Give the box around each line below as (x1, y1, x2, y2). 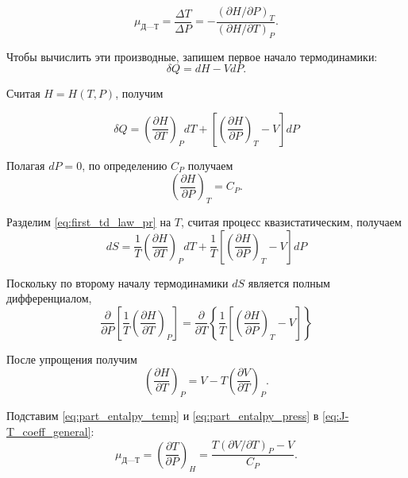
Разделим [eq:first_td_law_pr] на (6, 214, 171, 230)
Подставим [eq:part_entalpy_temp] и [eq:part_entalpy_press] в (6, 407, 319, 424)
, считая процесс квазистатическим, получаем (180, 214, 402, 230)
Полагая (6, 156, 45, 173)
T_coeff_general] (6, 422, 91, 439)
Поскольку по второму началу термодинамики (6, 274, 229, 291)
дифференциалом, (6, 290, 92, 306)
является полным (248, 274, 330, 291)
